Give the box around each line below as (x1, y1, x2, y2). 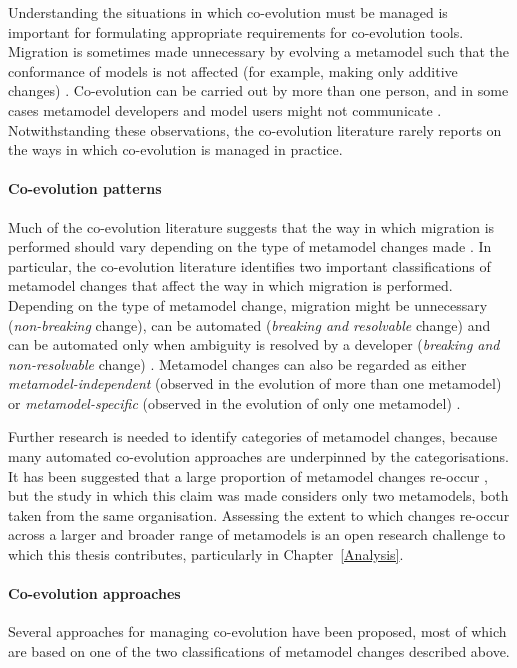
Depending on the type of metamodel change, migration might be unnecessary (8, 294, 488, 315)
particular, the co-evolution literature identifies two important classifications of (8, 255, 491, 276)
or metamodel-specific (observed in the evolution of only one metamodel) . (8, 392, 461, 413)
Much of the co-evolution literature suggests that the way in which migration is (8, 216, 495, 237)
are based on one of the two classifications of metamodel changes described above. (8, 641, 510, 662)
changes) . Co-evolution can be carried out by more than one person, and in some (8, 80, 509, 101)
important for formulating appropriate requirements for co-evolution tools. (8, 21, 464, 42)
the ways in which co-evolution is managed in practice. (8, 139, 343, 160)
